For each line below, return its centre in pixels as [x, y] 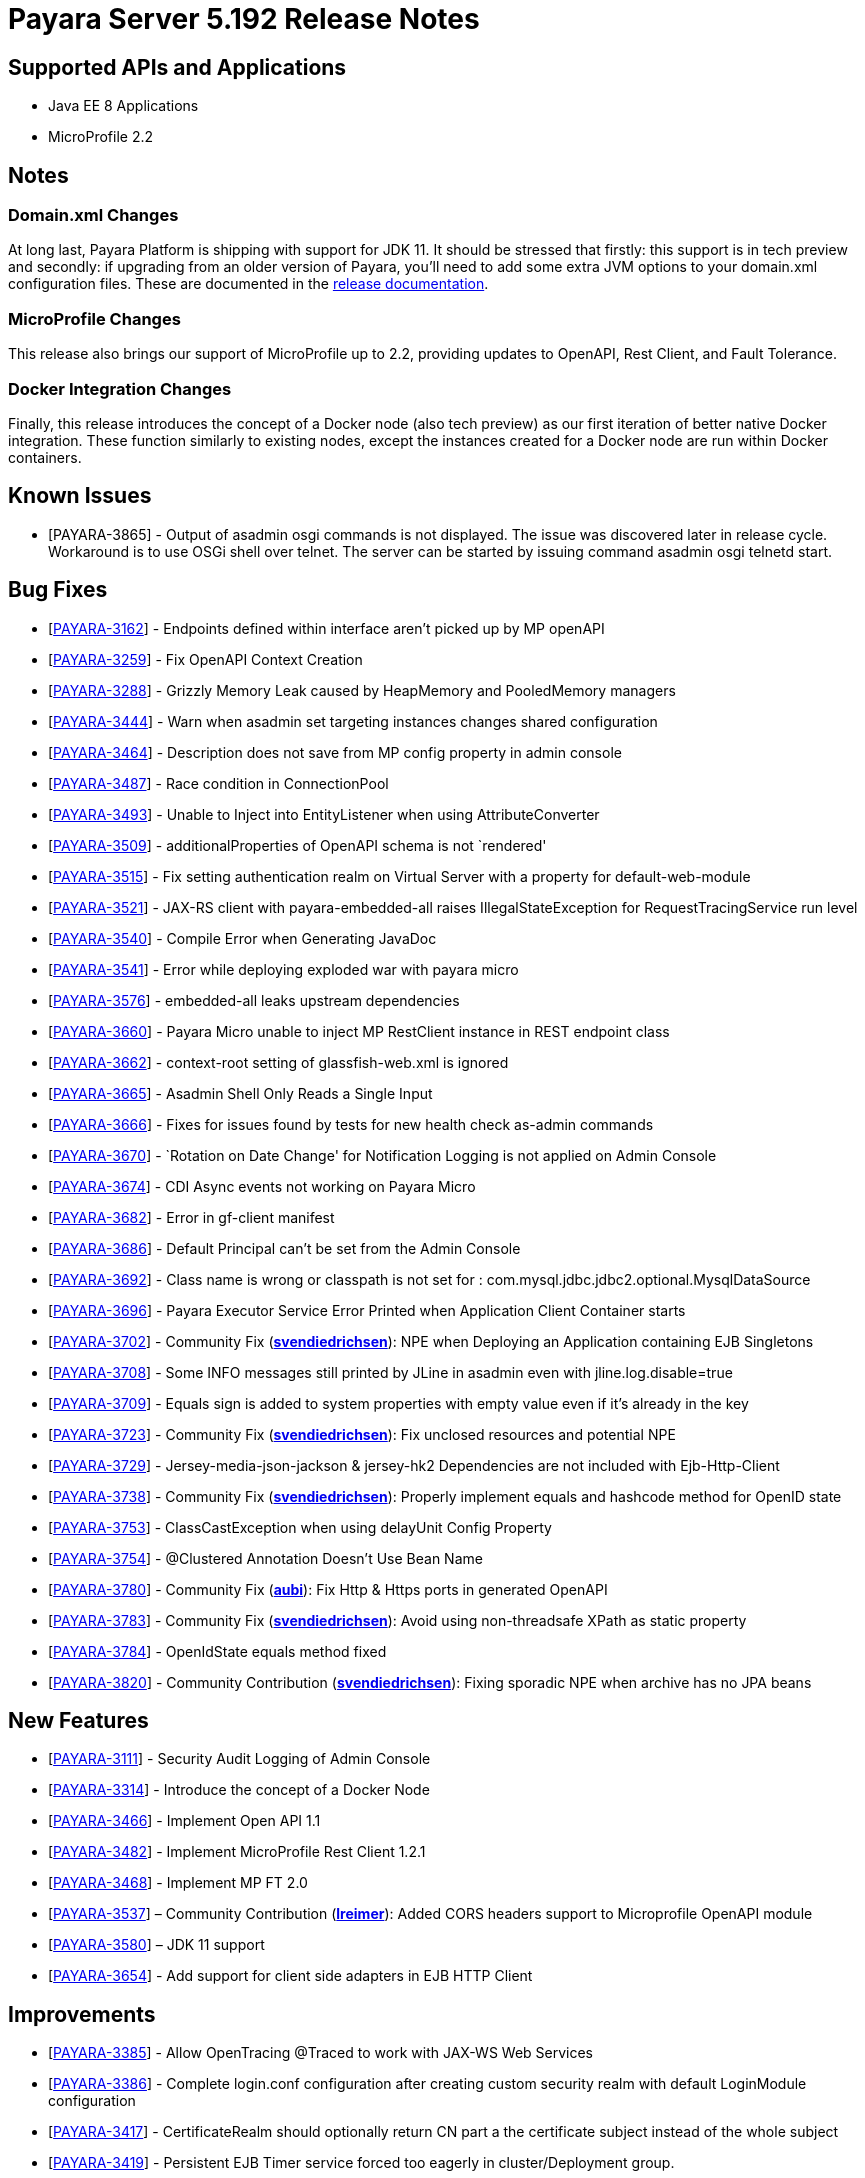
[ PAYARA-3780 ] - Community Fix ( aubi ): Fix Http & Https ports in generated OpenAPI [328, 1589]
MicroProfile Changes [94, 318]
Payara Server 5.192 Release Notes [244, 19]
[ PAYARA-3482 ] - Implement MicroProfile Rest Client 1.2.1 [237, 1852]
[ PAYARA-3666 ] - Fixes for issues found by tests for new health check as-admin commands [351, 1124]
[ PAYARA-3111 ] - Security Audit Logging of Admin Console [239, 1759]
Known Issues [80, 496]
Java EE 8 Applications [123, 106]
